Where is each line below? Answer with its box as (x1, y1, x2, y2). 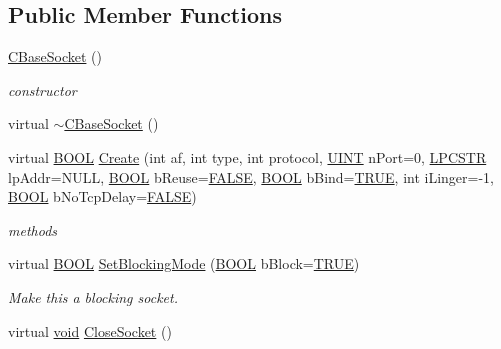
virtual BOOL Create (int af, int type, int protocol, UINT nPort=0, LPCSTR (8, 146, 487, 167)
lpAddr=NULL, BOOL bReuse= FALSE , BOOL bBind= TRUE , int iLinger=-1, (8, 166, 494, 187)
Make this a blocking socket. (8, 286, 179, 307)
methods (8, 219, 58, 240)
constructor (8, 79, 77, 100)
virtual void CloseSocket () (8, 320, 172, 341)
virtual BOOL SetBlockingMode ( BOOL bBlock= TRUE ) (8, 253, 360, 274)
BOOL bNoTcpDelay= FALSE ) (8, 186, 197, 207)
